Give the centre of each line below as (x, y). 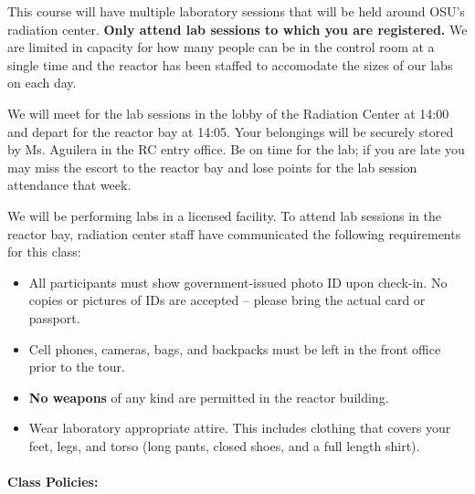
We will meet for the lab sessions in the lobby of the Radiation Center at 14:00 (228, 113)
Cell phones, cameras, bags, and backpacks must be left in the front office (235, 348)
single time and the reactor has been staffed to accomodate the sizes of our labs (230, 64)
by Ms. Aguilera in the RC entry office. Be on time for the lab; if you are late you (236, 149)
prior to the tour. (77, 367)
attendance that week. (69, 185)
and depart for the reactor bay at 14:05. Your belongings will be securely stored (231, 131)
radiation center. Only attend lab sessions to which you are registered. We (237, 29)
